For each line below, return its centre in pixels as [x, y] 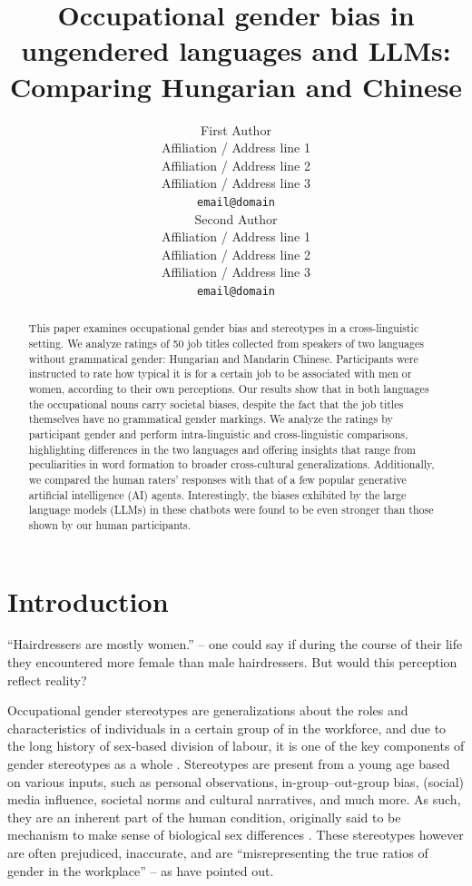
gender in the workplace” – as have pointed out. [141, 870]
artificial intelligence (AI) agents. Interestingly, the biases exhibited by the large [217, 494]
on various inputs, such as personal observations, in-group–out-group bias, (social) [236, 781]
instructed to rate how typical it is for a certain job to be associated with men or [220, 374]
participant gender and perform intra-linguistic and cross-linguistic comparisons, [218, 433]
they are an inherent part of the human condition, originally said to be [204, 817]
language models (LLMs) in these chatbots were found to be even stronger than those [231, 510]
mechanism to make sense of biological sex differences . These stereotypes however [236, 835]
